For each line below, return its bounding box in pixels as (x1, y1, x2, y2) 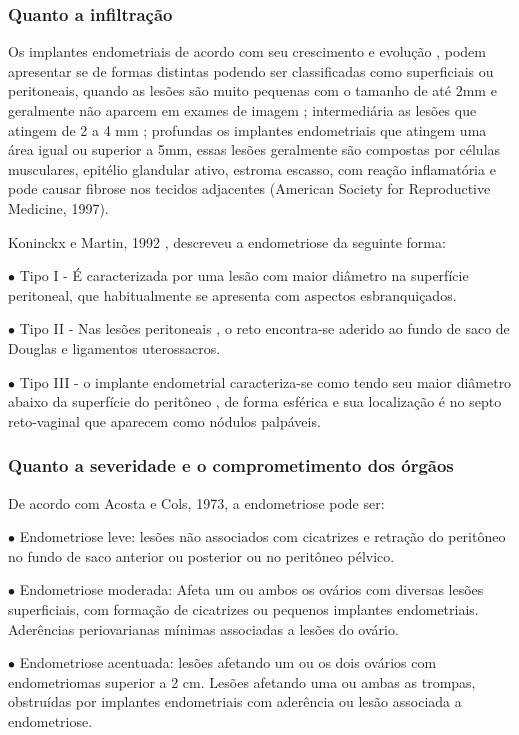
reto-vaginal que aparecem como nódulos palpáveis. (8, 410, 321, 431)
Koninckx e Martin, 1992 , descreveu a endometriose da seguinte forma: (8, 231, 446, 252)
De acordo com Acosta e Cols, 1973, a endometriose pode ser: (8, 492, 385, 513)
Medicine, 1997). (8, 197, 109, 218)
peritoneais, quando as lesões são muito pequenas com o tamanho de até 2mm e (8, 80, 497, 101)
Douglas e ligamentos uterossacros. (8, 337, 221, 358)
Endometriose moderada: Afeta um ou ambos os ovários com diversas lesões (19, 579, 484, 600)
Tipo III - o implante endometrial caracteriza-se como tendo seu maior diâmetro (19, 371, 512, 392)
